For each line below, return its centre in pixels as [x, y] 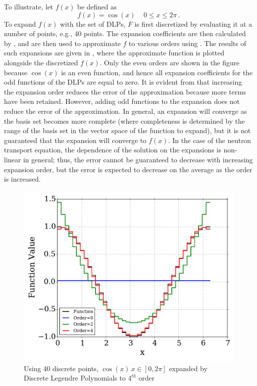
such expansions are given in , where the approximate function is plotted [114, 53]
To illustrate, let [29, 6]
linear [13, 159]
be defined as [97, 6]
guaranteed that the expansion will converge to [75, 140]
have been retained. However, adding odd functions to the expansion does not [122, 101]
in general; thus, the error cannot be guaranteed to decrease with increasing [138, 159]
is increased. [23, 179]
